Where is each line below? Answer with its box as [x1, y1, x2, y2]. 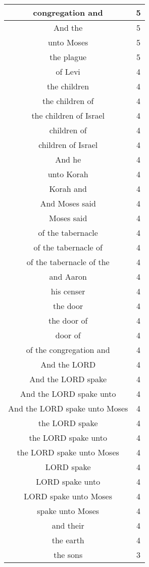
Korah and [49, 183, 87, 194]
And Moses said [40, 197, 96, 209]
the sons [54, 549, 83, 560]
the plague [49, 51, 87, 63]
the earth [52, 534, 84, 546]
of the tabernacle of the [26, 256, 110, 268]
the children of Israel [31, 110, 105, 121]
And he [55, 153, 81, 165]
